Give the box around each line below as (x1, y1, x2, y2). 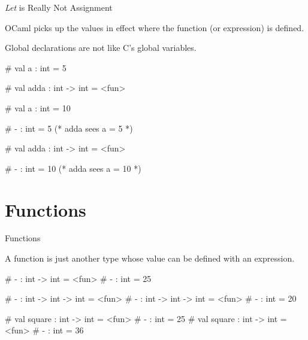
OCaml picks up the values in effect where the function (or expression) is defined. (5, 21, 304, 34)
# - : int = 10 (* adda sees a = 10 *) (5, 162, 141, 174)
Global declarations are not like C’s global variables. (5, 41, 197, 54)
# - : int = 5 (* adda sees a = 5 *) (5, 122, 133, 134)
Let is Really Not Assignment (5, 1, 113, 13)
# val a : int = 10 (5, 101, 71, 114)
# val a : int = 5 (5, 61, 67, 74)
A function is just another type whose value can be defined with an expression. (5, 252, 295, 265)
